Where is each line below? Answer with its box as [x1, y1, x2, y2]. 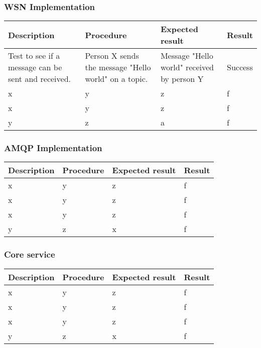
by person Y [160, 73, 204, 85]
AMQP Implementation [4, 142, 102, 154]
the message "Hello [85, 61, 151, 73]
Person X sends [85, 50, 139, 62]
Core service [4, 248, 55, 261]
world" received [160, 61, 214, 73]
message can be [8, 61, 62, 73]
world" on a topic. [85, 73, 148, 85]
